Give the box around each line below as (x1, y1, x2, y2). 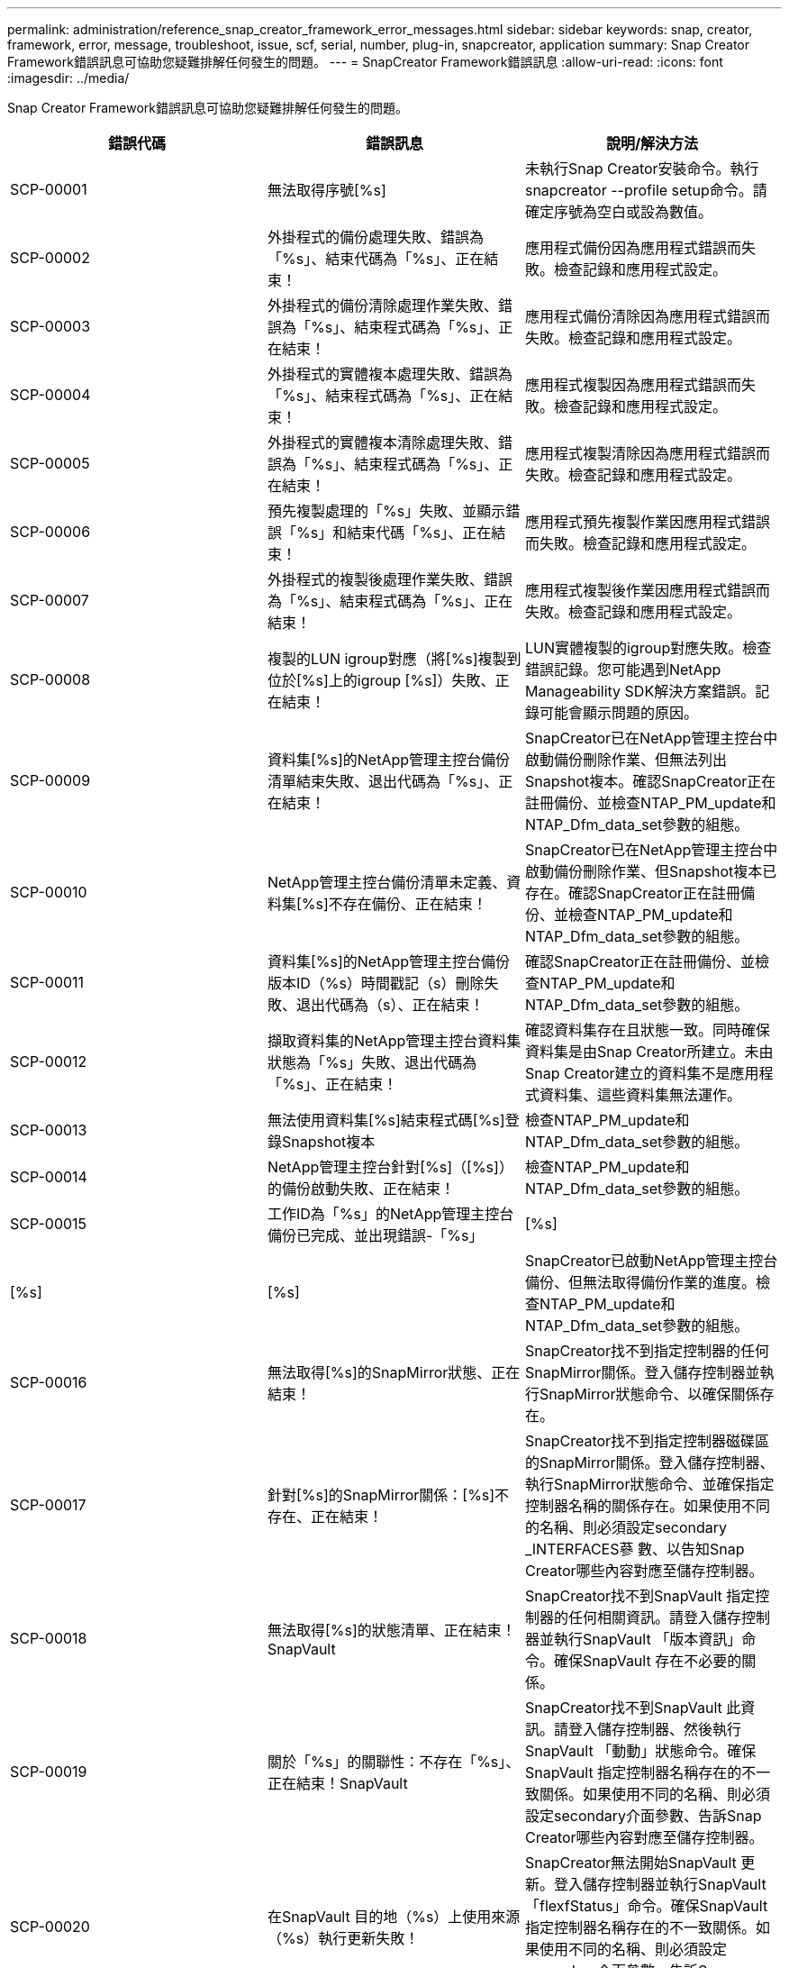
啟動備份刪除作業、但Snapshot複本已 (524, 862, 777, 880)
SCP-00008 (10, 670, 91, 688)
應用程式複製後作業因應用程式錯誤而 (524, 581, 770, 599)
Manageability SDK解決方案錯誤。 (524, 682, 756, 700)
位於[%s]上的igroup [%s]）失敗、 (267, 671, 495, 689)
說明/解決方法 (605, 134, 699, 152)
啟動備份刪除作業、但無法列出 (524, 751, 727, 769)
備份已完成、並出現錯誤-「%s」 (267, 1226, 484, 1244)
